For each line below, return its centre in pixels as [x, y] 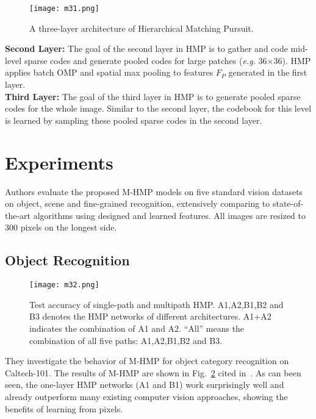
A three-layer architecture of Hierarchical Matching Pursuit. [142, 28]
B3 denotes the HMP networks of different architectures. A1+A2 [150, 316]
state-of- [288, 203]
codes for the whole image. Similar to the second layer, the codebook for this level [158, 108]
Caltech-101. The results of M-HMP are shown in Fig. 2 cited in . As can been [153, 372]
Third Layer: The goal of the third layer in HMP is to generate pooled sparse [153, 96]
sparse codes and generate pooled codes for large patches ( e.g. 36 [145, 60]
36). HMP [292, 60]
